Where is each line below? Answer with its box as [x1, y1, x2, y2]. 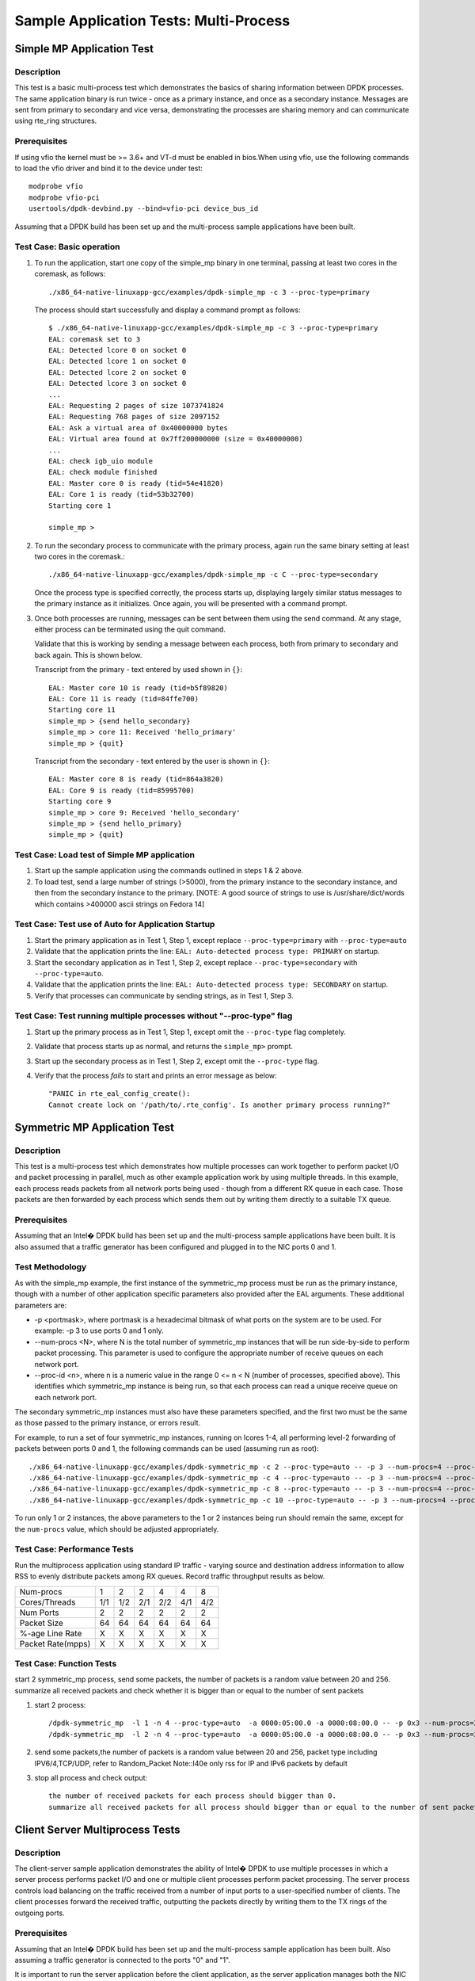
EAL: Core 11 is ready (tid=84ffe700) [48, 694, 199, 703]
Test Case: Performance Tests [14, 1544, 134, 1555]
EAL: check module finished [48, 468, 158, 477]
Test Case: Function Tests [14, 1658, 117, 1669]
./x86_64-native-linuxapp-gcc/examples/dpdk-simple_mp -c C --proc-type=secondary [48, 571, 378, 579]
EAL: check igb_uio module [48, 456, 154, 465]
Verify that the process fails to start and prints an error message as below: [34, 1071, 277, 1081]
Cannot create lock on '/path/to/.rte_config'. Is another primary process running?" [48, 1100, 391, 1109]
